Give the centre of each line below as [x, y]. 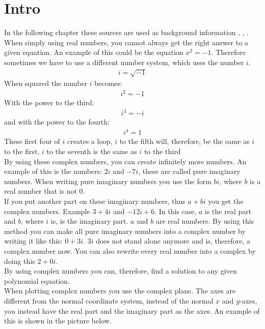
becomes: [109, 83]
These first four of [32, 141]
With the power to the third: [49, 102]
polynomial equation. [37, 280]
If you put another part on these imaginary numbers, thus [95, 201]
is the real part [228, 211]
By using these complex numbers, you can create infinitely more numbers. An [125, 161]
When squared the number [46, 83]
